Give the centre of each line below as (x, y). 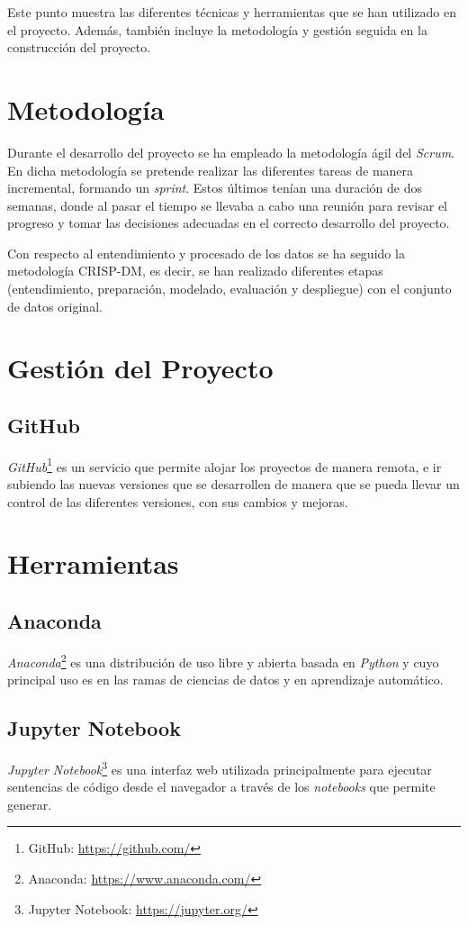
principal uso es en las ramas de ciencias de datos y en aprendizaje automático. (225, 680)
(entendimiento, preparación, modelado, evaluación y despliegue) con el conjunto (229, 289)
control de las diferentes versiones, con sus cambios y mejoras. (178, 501)
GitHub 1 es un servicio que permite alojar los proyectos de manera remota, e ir (225, 465)
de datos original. (55, 306)
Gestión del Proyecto (140, 368)
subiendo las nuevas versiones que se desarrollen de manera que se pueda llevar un (234, 484)
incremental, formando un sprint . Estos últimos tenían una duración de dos (215, 188)
